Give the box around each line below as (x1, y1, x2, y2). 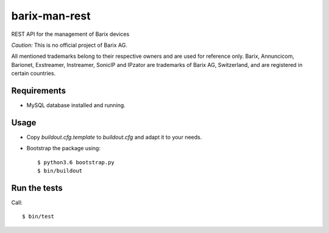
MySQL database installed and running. (26, 102, 126, 109)
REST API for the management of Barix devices (11, 30, 130, 38)
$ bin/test (22, 213, 55, 220)
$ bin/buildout (37, 167, 83, 175)
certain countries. (11, 70, 56, 77)
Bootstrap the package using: (26, 145, 101, 152)
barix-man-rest (11, 9, 91, 23)
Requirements (11, 85, 66, 96)
